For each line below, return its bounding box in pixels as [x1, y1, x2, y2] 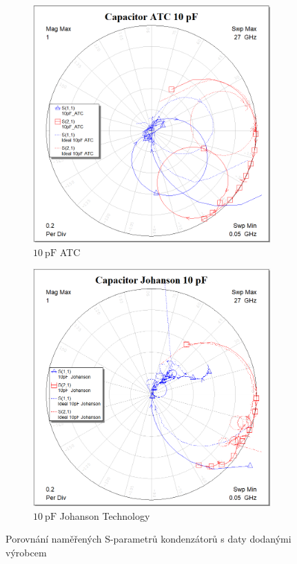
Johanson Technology [59, 508, 150, 523]
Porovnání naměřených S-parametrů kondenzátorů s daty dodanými [6, 532, 291, 546]
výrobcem [6, 545, 47, 559]
